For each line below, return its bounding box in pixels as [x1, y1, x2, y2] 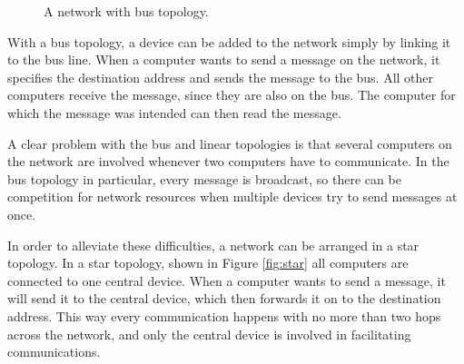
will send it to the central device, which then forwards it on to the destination [7, 289, 441, 308]
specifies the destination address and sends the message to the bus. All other [7, 67, 434, 86]
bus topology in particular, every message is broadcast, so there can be [7, 169, 401, 188]
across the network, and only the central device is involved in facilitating [7, 324, 411, 343]
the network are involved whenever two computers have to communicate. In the [7, 152, 449, 171]
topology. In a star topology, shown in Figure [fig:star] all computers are [7, 253, 409, 272]
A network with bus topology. [44, 2, 209, 20]
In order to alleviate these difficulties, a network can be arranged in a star [7, 235, 420, 254]
